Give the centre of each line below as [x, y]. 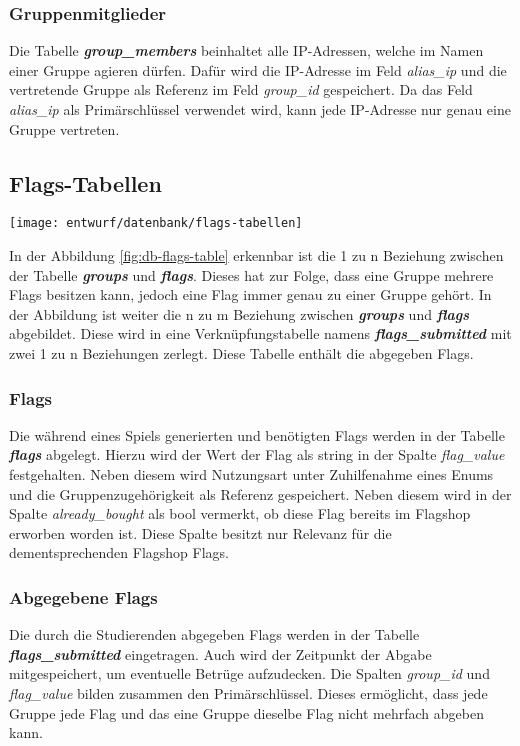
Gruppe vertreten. [64, 128]
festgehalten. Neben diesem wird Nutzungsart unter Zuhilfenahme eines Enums [251, 474]
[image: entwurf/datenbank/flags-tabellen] [156, 223]
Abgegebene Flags [83, 596]
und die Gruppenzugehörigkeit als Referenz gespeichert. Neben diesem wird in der [260, 493]
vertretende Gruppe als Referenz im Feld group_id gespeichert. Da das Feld [241, 89]
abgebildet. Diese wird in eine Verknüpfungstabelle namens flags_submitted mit [260, 333]
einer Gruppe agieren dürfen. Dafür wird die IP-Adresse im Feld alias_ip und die [258, 69]
